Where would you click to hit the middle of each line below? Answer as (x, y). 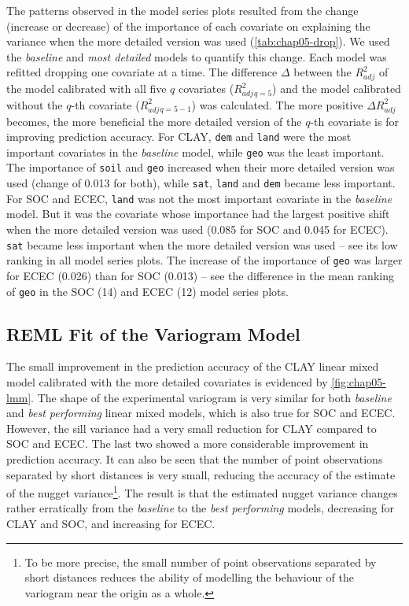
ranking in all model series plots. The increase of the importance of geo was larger (204, 260)
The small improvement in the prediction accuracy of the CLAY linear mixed (193, 366)
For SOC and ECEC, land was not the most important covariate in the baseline (199, 198)
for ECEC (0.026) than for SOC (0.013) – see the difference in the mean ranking (200, 275)
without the (35, 104)
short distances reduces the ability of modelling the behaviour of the (189, 577)
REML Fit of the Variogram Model (153, 333)
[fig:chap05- (359, 382)
